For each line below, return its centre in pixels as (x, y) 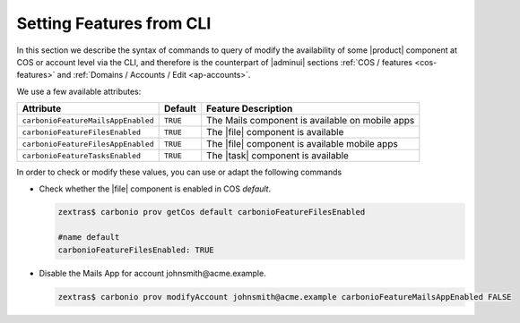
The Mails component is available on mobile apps (311, 121)
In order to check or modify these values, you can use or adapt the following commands (179, 172)
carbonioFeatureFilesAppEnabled (88, 144)
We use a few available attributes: (79, 91)
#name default (89, 238)
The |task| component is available (278, 156)
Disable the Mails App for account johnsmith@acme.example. (152, 273)
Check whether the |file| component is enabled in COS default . (155, 189)
